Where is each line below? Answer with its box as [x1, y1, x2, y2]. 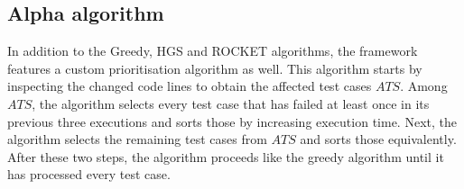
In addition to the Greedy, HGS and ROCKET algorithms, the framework [7, 41, 418, 60]
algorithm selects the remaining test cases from [7, 130, 267, 148]
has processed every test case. [7, 165, 171, 184]
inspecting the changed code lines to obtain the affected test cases [7, 76, 372, 95]
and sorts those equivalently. [300, 130, 457, 148]
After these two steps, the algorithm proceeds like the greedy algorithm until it [7, 147, 444, 166]
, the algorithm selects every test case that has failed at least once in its [32, 94, 430, 112]
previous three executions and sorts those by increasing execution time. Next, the [7, 112, 457, 130]
